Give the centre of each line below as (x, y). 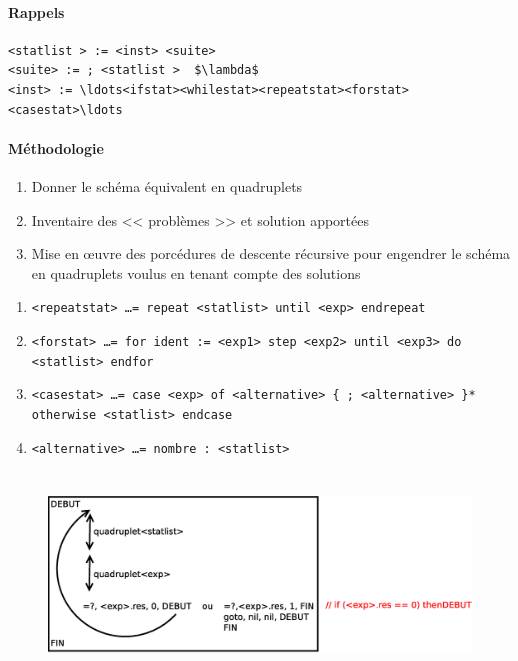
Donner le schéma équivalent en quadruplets (167, 185)
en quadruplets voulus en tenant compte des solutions (196, 272)
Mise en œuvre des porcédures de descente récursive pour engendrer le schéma (271, 253)
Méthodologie (56, 147)
